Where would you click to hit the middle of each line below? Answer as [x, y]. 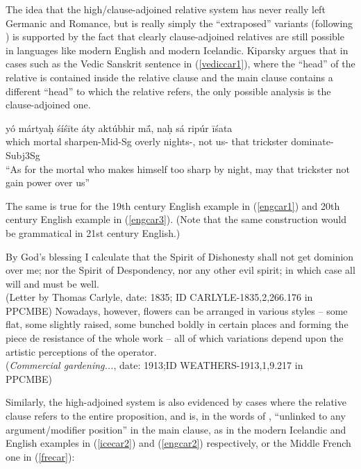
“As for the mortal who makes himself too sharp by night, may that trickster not [178, 168]
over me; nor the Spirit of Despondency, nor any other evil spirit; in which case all [180, 270]
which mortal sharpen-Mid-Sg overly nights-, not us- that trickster [147, 141]
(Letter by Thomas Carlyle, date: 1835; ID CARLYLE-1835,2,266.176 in [159, 297]
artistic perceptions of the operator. [81, 351]
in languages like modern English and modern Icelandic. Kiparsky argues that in [177, 50]
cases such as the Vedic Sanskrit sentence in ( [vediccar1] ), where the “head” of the [180, 64]
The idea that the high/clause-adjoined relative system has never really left [166, 9]
